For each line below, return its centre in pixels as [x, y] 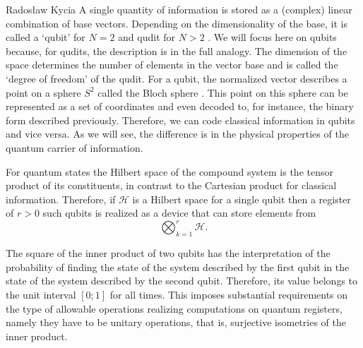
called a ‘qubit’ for [46, 37]
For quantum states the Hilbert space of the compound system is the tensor [169, 171]
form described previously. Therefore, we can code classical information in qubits [180, 120]
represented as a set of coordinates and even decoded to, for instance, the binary [180, 106]
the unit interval [41, 294]
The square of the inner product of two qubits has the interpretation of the [168, 253]
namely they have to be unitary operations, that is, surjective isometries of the [176, 322]
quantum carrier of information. [75, 147]
